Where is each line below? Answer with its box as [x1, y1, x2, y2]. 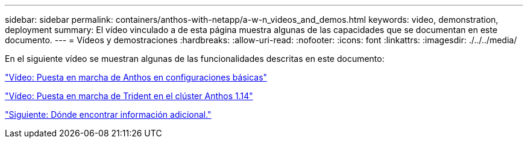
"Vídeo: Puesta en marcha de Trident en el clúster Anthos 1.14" [5, 91, 253, 101]
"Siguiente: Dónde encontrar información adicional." [5, 109, 212, 120]
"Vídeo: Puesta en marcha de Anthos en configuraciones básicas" [5, 72, 268, 82]
